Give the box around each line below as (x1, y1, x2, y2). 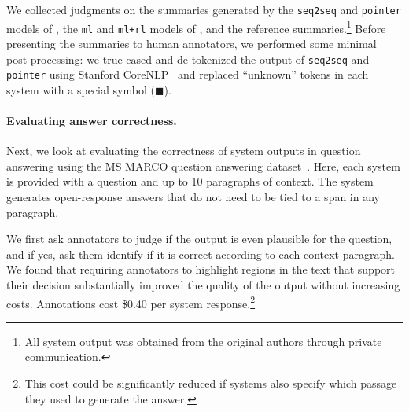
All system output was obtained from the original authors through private (24, 333, 382, 349)
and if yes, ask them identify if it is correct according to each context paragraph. (6, 245, 395, 262)
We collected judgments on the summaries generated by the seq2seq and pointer (6, 2, 401, 17)
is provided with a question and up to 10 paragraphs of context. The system (6, 173, 374, 189)
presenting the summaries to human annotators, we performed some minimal (6, 35, 377, 51)
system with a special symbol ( (6, 81, 155, 97)
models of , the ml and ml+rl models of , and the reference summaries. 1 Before (6, 17, 386, 36)
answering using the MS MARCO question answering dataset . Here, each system (6, 157, 400, 174)
